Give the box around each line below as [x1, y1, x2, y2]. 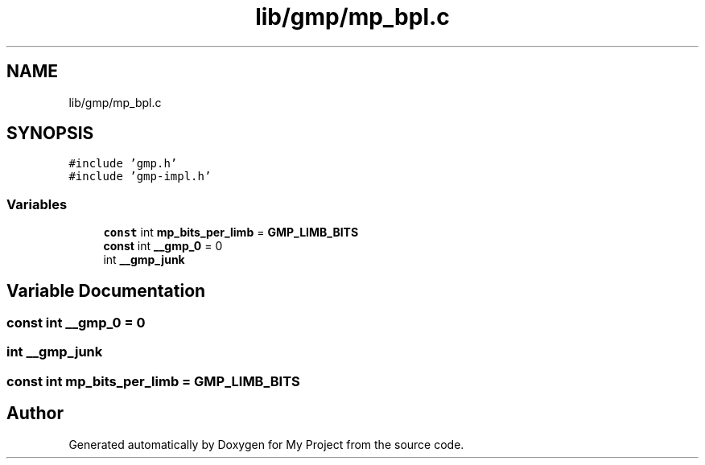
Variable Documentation [6, 280, 206, 301]
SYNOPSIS [6, 123, 94, 144]
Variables [6, 195, 68, 212]
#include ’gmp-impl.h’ [68, 170, 212, 183]
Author [6, 403, 64, 424]
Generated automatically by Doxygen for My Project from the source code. [68, 437, 464, 451]
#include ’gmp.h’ [68, 157, 178, 171]
